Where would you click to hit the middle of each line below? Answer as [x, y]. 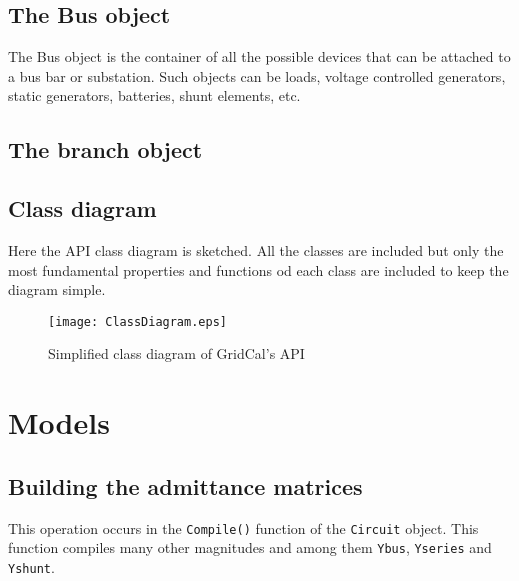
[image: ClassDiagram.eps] [137, 321]
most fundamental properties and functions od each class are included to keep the [258, 269]
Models [59, 422]
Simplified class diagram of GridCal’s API [176, 353]
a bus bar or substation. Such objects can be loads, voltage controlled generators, [257, 75]
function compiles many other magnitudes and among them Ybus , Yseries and [250, 547]
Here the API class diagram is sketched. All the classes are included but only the [256, 249]
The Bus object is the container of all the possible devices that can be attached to [259, 56]
